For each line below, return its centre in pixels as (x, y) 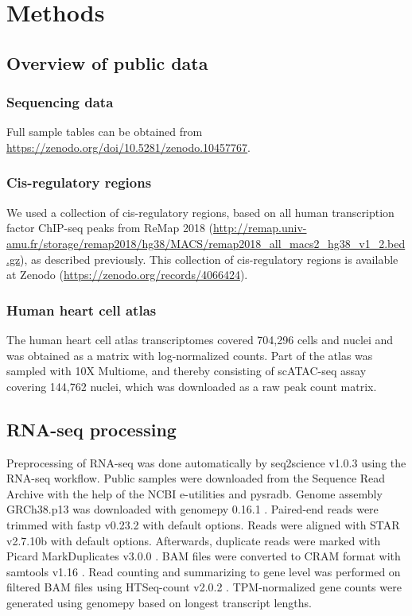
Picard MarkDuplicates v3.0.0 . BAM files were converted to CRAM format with (204, 556)
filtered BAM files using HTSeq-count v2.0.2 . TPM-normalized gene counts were (204, 587)
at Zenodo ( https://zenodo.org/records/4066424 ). (127, 275)
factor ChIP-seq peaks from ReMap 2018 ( (110, 228)
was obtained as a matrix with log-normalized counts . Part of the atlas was (190, 355)
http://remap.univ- (260, 228)
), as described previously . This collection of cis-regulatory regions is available (209, 259)
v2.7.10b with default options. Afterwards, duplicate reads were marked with (194, 540)
